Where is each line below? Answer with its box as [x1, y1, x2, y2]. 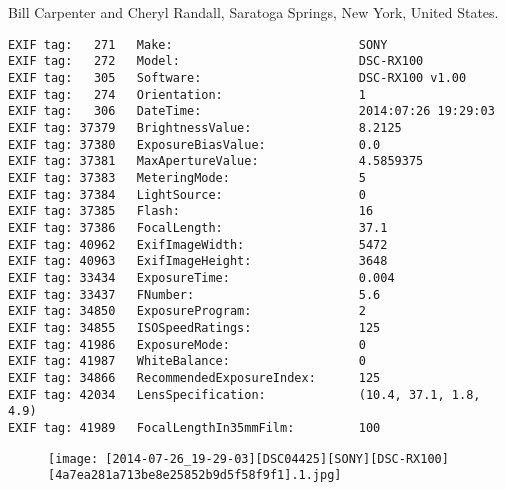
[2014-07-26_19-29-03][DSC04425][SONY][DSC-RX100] [105, 451, 449, 466]
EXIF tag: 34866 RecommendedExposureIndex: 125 [8, 370, 381, 385]
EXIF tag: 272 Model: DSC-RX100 [8, 54, 424, 69]
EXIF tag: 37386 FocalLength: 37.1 [8, 221, 388, 235]
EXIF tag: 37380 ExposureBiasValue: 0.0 [8, 137, 381, 152]
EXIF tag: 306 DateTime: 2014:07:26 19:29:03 [8, 104, 495, 119]
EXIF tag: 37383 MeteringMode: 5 [8, 171, 366, 186]
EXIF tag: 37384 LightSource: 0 [8, 187, 366, 202]
